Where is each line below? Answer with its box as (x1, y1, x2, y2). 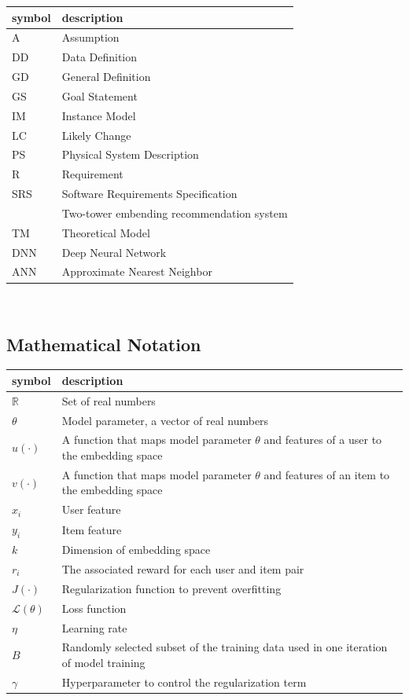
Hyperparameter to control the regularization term (61, 673, 307, 690)
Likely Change (61, 126, 131, 143)
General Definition (61, 68, 151, 85)
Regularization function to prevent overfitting (61, 580, 282, 596)
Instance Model (61, 107, 136, 123)
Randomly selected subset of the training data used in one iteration (61, 639, 388, 655)
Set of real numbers (61, 392, 156, 409)
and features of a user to (263, 431, 382, 448)
